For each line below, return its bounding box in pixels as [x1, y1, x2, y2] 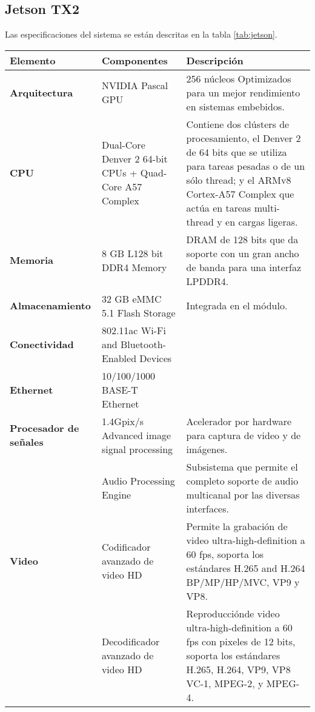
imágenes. [186, 442, 228, 456]
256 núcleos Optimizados [186, 71, 291, 86]
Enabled [101, 351, 137, 365]
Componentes [101, 53, 168, 67]
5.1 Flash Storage [101, 305, 176, 320]
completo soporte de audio [186, 473, 299, 488]
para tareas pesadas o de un [186, 158, 305, 173]
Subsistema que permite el [186, 459, 298, 474]
